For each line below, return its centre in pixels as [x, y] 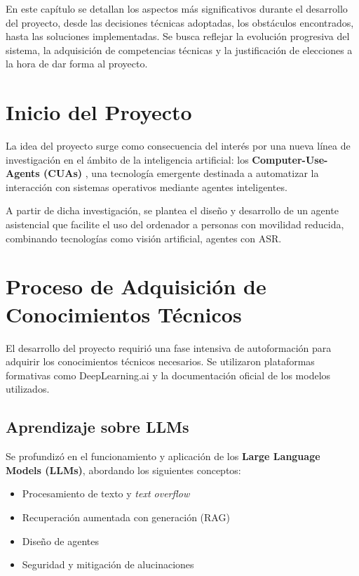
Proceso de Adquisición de [136, 286]
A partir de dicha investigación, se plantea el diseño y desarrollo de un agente [172, 210]
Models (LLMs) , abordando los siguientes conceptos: [123, 470]
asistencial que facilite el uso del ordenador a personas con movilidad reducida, [175, 224]
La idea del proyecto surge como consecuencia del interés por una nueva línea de [178, 146]
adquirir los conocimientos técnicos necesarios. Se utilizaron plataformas [160, 361]
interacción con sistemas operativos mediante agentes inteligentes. [147, 186]
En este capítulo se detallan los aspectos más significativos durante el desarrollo [177, 8]
